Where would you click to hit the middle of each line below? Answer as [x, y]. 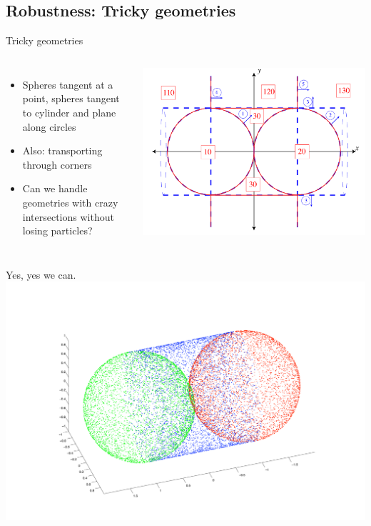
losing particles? [57, 230]
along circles [49, 126]
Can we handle [55, 188]
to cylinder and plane [69, 112]
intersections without [68, 216]
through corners [57, 164]
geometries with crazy [70, 202]
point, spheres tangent [71, 98]
